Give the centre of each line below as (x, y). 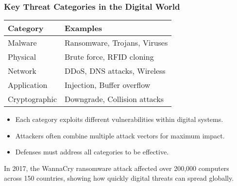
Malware (22, 43)
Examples (84, 28)
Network (22, 71)
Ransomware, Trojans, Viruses (116, 43)
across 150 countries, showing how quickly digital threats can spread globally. (119, 178)
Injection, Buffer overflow (108, 85)
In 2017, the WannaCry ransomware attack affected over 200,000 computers (117, 168)
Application (28, 85)
